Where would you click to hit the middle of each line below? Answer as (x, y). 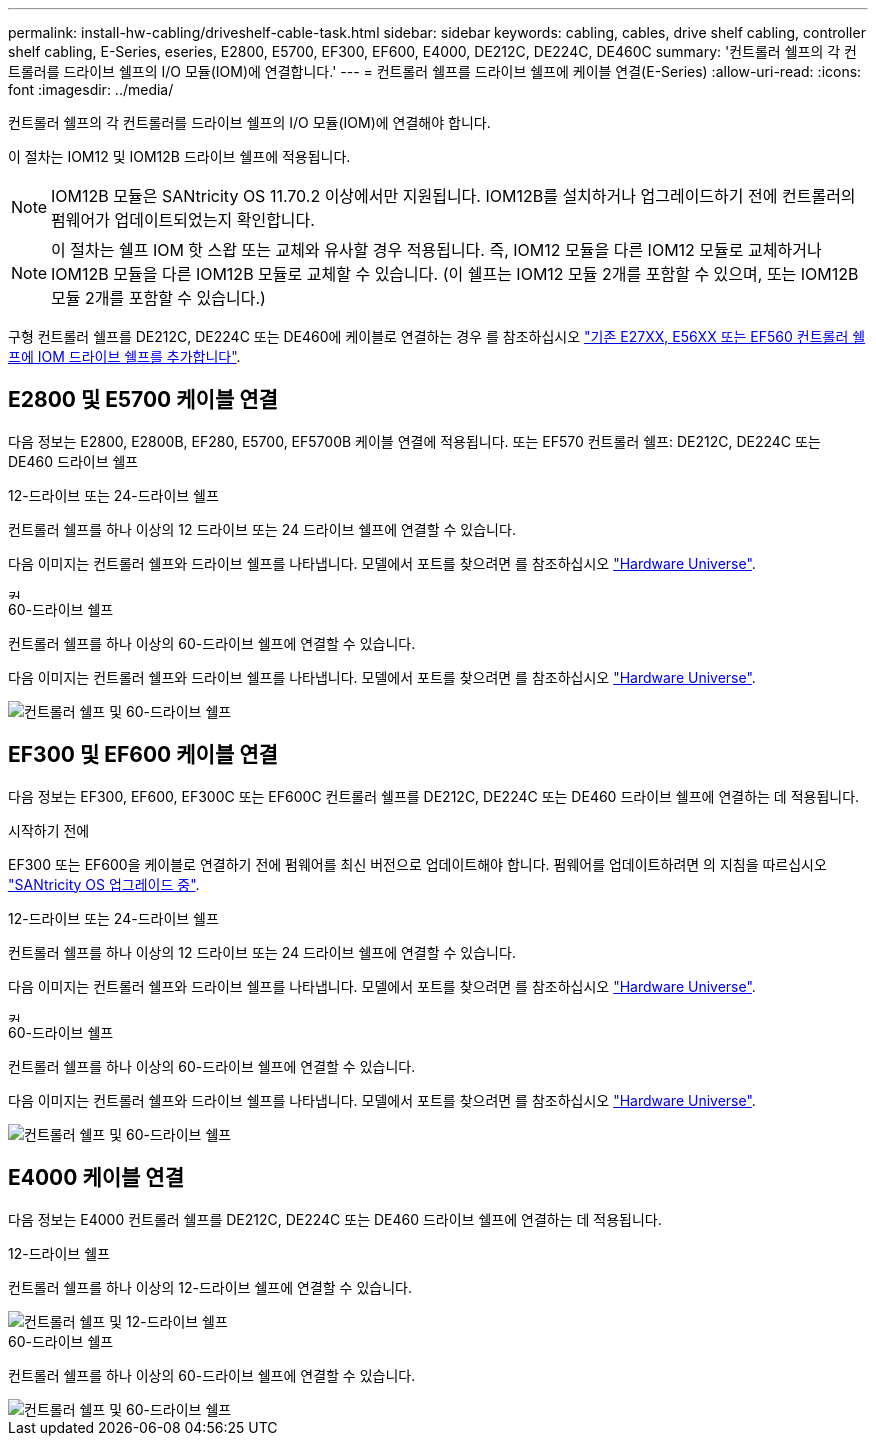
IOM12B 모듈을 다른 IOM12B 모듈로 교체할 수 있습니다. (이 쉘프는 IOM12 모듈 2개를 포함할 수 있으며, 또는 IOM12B (455, 274)
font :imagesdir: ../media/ (91, 89)
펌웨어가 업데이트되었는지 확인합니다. (183, 220)
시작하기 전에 (49, 830)
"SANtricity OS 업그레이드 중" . (104, 884)
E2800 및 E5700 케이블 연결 (143, 400)
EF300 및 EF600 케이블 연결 (143, 755)
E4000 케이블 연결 (96, 1178)
